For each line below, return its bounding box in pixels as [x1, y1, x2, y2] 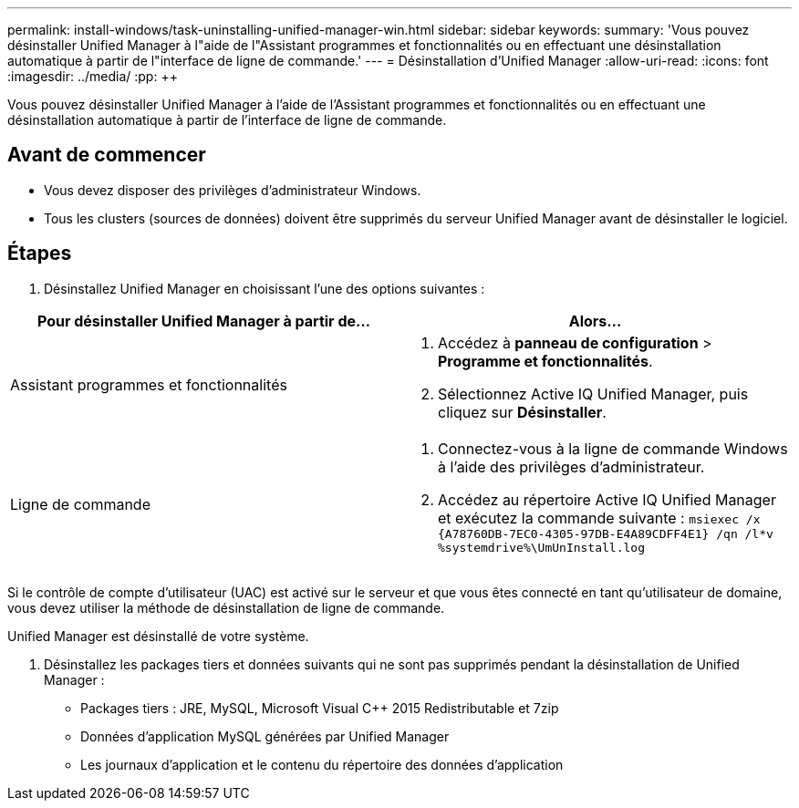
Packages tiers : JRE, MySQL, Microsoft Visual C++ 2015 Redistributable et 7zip [80, 699, 559, 716]
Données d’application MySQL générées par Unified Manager [80, 728, 450, 744]
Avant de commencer [7, 143, 206, 167]
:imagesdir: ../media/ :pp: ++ [7, 68, 178, 84]
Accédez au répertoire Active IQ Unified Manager [438, 490, 776, 509]
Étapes [7, 242, 72, 265]
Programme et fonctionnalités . [438, 351, 653, 370]
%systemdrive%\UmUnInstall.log [438, 540, 645, 554]
